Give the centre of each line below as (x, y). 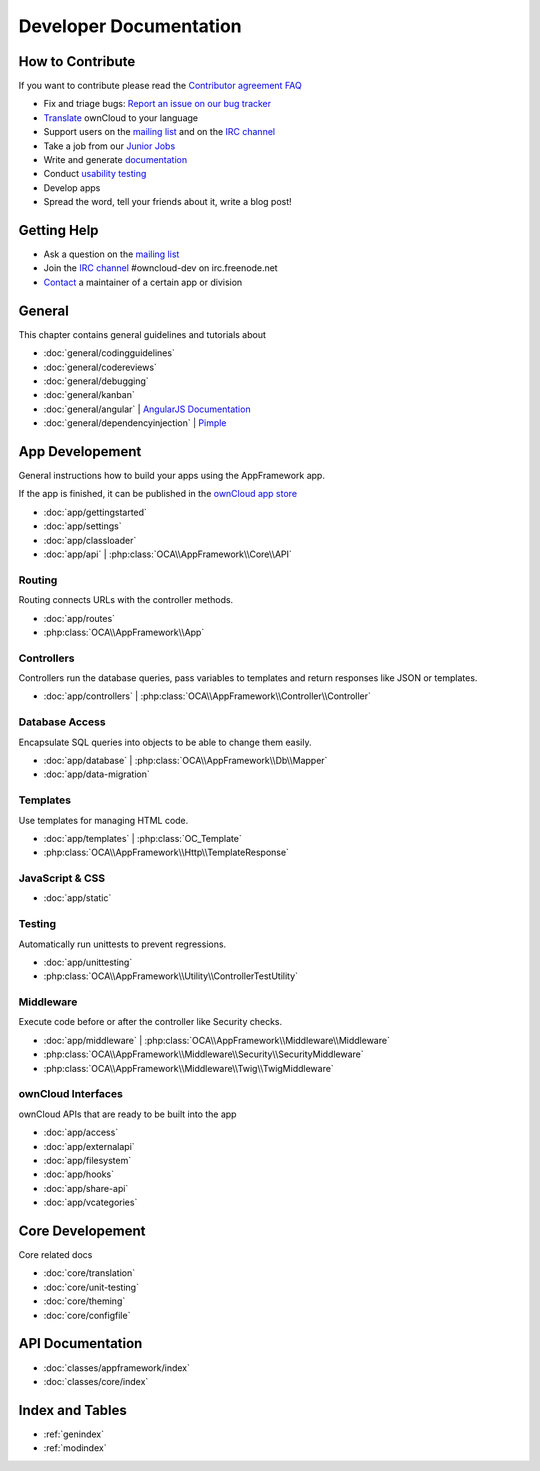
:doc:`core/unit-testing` (91, 1287)
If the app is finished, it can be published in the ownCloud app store (158, 494)
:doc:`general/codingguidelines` (109, 353)
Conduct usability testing (95, 174)
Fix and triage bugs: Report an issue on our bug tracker (157, 104)
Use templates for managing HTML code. (103, 820)
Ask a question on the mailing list (111, 254)
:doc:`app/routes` (79, 618)
